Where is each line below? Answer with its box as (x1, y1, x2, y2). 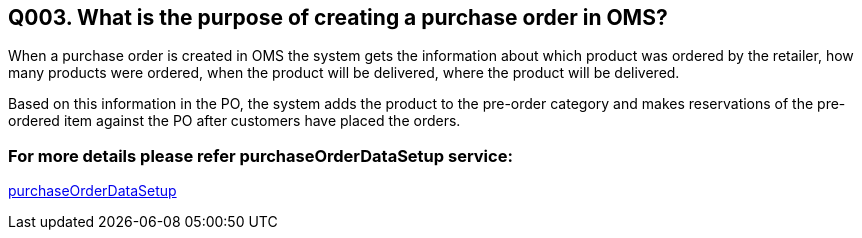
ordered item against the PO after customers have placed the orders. (8, 112, 461, 130)
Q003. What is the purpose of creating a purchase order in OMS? (8, 5, 668, 30)
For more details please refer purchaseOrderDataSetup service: (8, 145, 513, 166)
